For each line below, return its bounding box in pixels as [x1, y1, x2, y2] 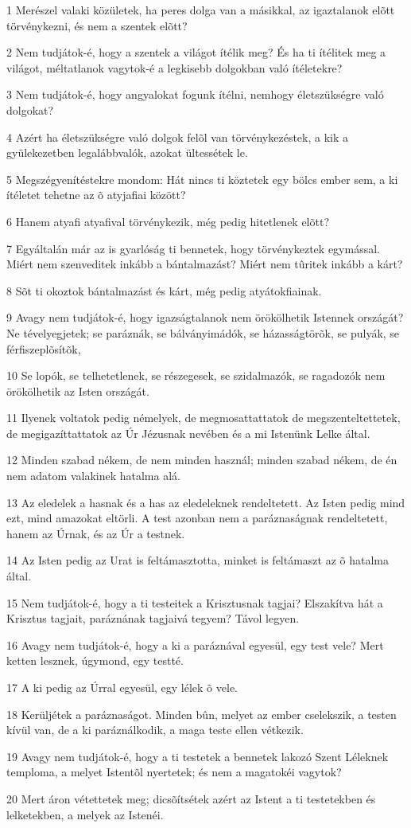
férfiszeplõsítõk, [6, 340, 81, 357]
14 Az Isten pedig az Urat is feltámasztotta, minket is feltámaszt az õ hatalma [6, 552, 390, 568]
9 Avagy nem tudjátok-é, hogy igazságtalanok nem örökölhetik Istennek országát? [6, 309, 404, 326]
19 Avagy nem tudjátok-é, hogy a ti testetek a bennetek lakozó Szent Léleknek [6, 748, 389, 764]
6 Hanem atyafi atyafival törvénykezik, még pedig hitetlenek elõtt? [6, 213, 330, 229]
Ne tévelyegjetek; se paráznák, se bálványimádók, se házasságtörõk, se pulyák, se [6, 324, 400, 341]
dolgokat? [6, 101, 54, 118]
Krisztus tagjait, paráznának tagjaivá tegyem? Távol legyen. [6, 610, 300, 627]
